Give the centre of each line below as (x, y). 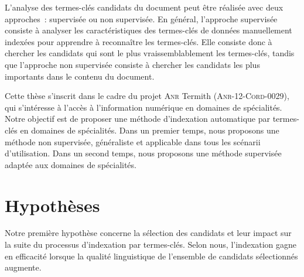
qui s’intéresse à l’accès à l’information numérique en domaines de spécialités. (144, 107)
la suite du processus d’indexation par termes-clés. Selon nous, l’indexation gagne (151, 244)
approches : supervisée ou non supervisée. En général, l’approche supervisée (141, 18)
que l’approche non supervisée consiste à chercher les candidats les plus (132, 64)
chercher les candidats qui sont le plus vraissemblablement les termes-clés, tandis (150, 53)
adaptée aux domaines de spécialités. (71, 164)
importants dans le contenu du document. (80, 76)
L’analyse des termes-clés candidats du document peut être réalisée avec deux (144, 7)
